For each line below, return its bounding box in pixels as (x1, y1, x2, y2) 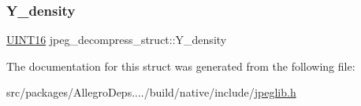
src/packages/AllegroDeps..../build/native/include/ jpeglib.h (6, 84, 296, 101)
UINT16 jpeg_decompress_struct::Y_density (6, 31, 227, 48)
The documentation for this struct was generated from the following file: (6, 57, 355, 74)
